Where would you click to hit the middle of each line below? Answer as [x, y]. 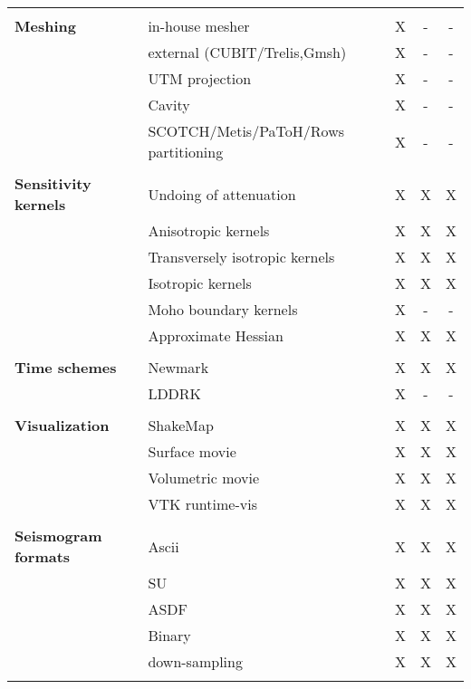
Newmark [178, 367]
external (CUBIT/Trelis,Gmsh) [247, 52]
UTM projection [200, 78]
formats [43, 556]
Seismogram [58, 536]
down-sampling [195, 661]
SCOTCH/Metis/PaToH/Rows [246, 131]
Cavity [169, 105]
